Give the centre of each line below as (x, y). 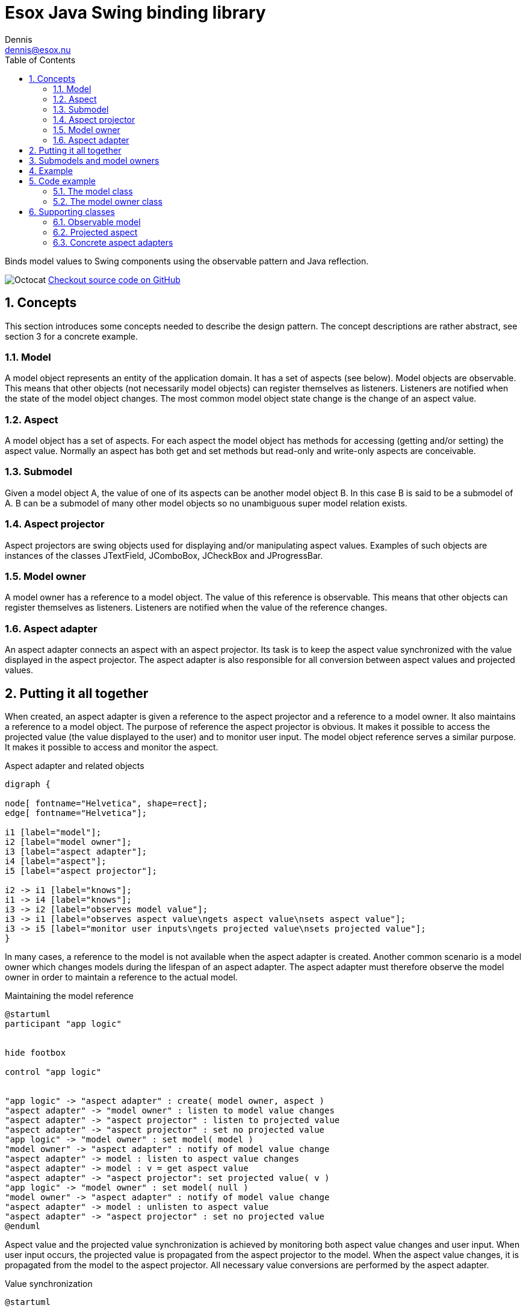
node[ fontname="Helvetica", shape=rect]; (107, 803)
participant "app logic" (63, 1023)
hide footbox (36, 1052)
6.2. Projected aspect (95, 232)
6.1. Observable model (97, 222)
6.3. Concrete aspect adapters (113, 242)
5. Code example (62, 181)
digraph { (28, 784)
